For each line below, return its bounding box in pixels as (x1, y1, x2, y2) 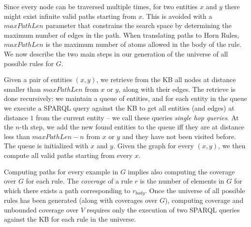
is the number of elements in (140, 176, 224, 186)
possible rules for (4, 58, 54, 68)
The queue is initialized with (4, 141, 89, 151)
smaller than (4, 84, 41, 94)
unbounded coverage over (4, 204, 79, 214)
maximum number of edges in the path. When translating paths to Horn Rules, (4, 29, 239, 40)
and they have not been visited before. (122, 131, 236, 141)
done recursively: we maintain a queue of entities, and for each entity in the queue (4, 93, 247, 103)
